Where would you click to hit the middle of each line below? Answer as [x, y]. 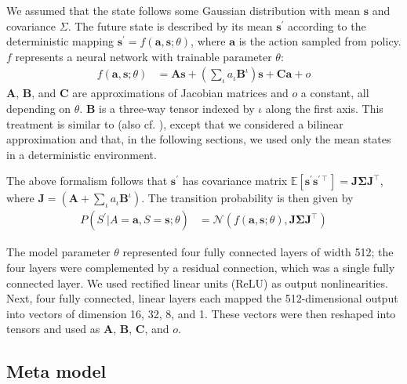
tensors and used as [53, 329]
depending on [39, 108]
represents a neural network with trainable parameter [144, 56]
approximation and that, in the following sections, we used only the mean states [199, 139]
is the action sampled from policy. [320, 41]
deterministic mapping [60, 41]
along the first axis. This [324, 108]
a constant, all [335, 93]
